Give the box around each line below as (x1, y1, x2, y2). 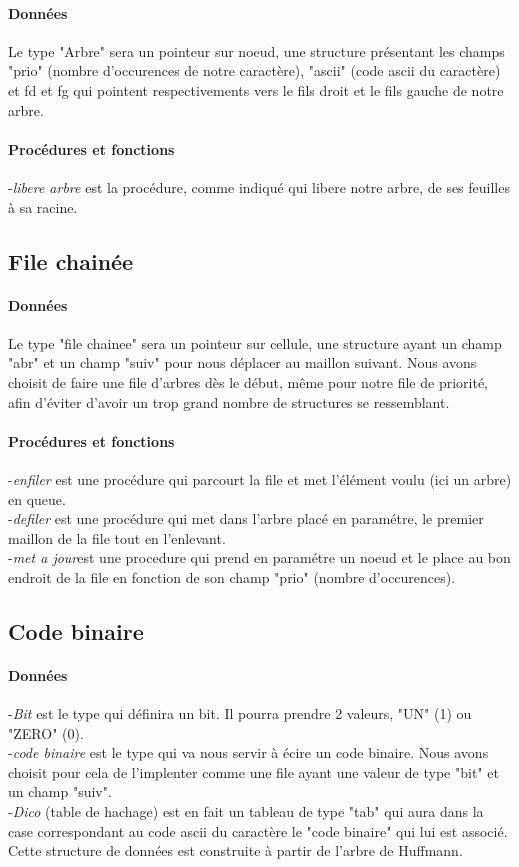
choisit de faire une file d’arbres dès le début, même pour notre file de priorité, (8, 371, 489, 392)
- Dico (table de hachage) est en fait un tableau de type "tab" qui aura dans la (8, 801, 484, 822)
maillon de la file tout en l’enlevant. (8, 527, 226, 548)
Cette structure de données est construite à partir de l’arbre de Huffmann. (8, 840, 463, 861)
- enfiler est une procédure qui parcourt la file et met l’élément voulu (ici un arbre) (8, 468, 512, 489)
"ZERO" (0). (8, 722, 84, 743)
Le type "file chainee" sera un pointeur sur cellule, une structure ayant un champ (8, 332, 502, 353)
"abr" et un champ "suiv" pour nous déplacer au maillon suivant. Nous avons (8, 352, 477, 373)
